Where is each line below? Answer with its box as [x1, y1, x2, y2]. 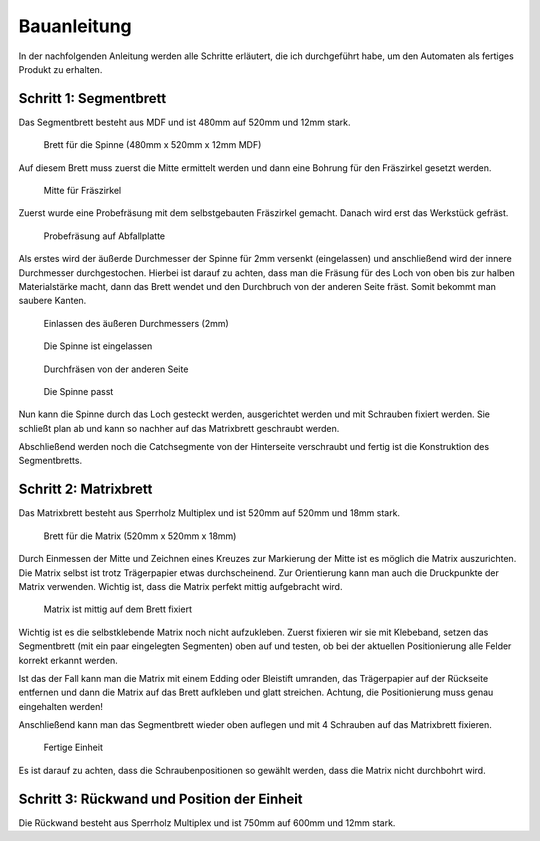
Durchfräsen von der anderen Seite [43, 363, 189, 375]
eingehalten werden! [18, 700, 104, 712]
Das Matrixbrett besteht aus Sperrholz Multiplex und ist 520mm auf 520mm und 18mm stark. [18, 507, 400, 519]
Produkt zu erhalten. [18, 63, 103, 75]
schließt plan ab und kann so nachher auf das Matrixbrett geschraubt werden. [18, 422, 340, 434]
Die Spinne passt [43, 385, 114, 397]
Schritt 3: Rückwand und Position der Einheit [18, 790, 304, 807]
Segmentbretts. [18, 455, 83, 467]
